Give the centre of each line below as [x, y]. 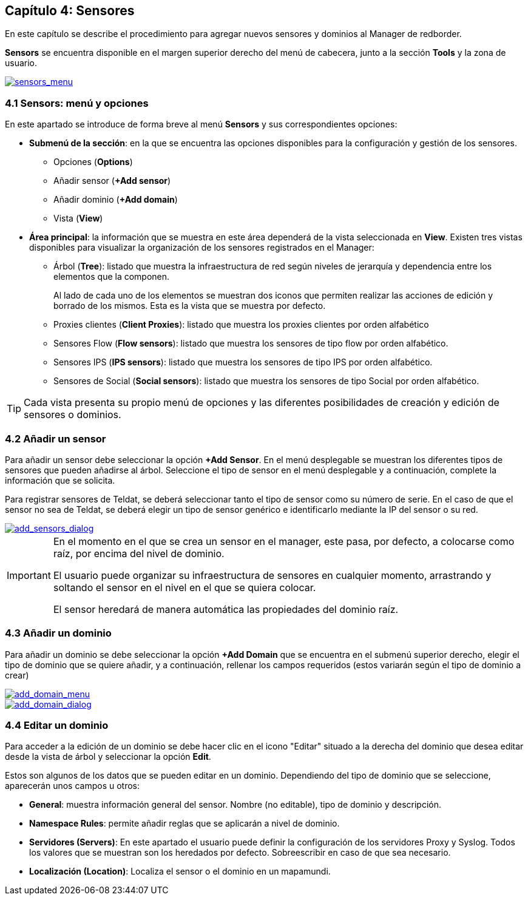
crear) [17, 675]
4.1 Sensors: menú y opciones [77, 103]
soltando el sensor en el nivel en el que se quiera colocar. [184, 587]
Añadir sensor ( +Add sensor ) [112, 181]
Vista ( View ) [78, 218]
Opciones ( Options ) [93, 162]
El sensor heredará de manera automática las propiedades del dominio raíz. [226, 609]
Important [29, 575]
